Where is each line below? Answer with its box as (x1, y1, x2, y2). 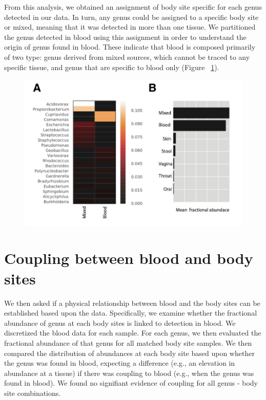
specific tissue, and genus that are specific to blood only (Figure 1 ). (4, 61, 219, 72)
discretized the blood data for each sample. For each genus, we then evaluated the (4, 327, 261, 338)
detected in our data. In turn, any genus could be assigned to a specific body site (4, 11, 259, 22)
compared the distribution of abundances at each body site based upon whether (4, 347, 255, 358)
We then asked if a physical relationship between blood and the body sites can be (4, 297, 260, 308)
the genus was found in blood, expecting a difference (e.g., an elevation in (4, 358, 235, 368)
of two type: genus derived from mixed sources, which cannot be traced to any (4, 51, 250, 62)
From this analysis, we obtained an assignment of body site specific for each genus (4, 2, 262, 12)
